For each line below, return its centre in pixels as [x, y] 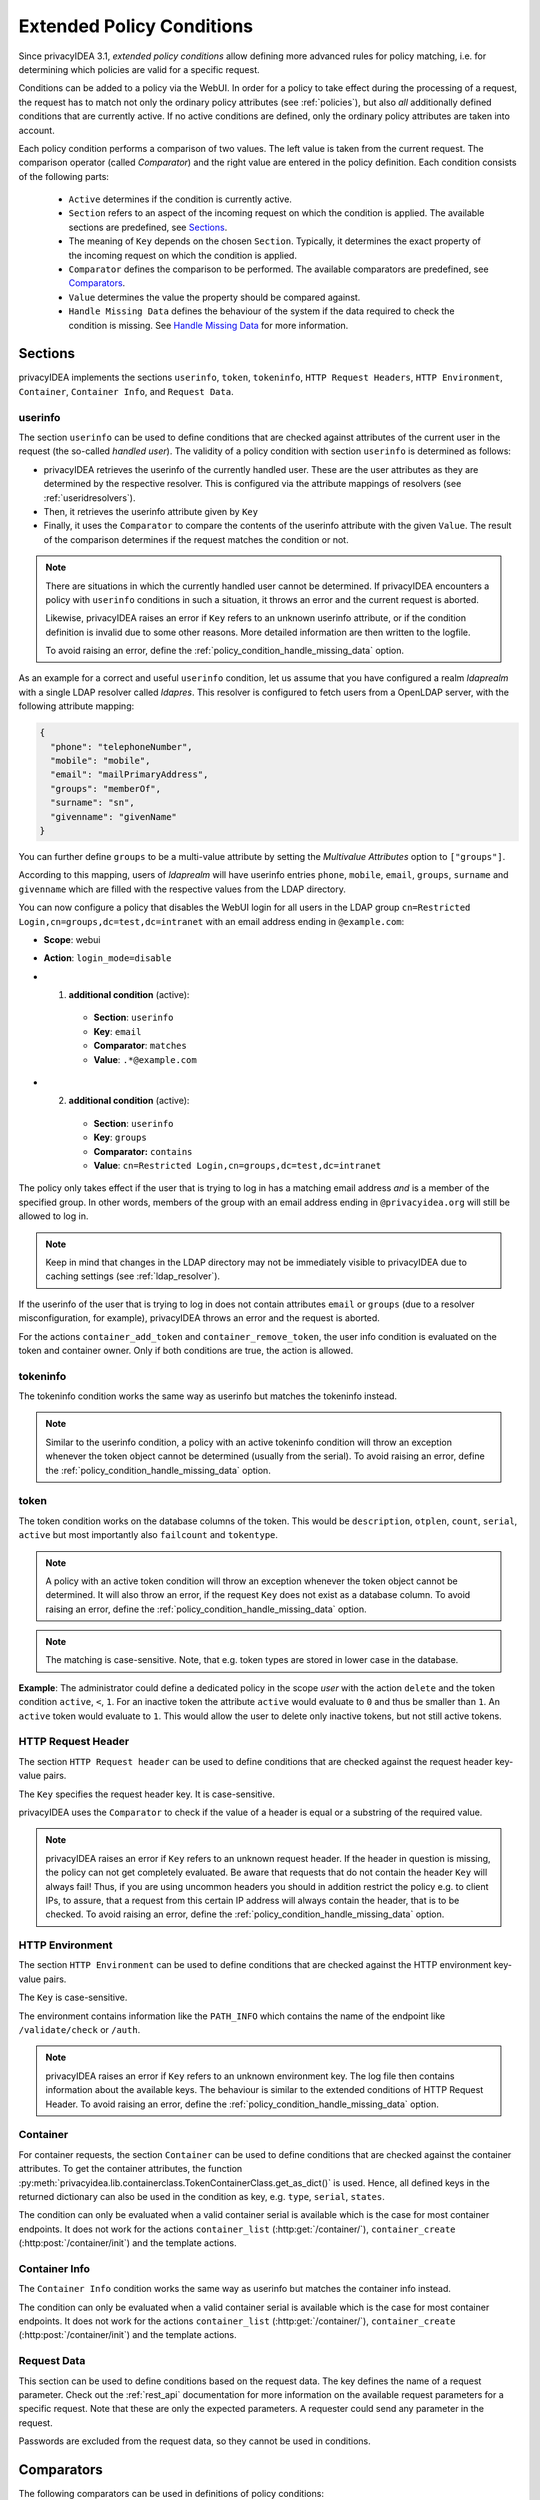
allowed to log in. [53, 1216]
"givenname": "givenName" [113, 816]
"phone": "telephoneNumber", [122, 746]
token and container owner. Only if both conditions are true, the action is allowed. [186, 1350]
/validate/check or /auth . [79, 2030]
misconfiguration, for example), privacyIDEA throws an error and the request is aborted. [199, 1318]
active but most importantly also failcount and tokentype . [148, 1535]
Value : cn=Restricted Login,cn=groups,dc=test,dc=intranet [237, 1165]
